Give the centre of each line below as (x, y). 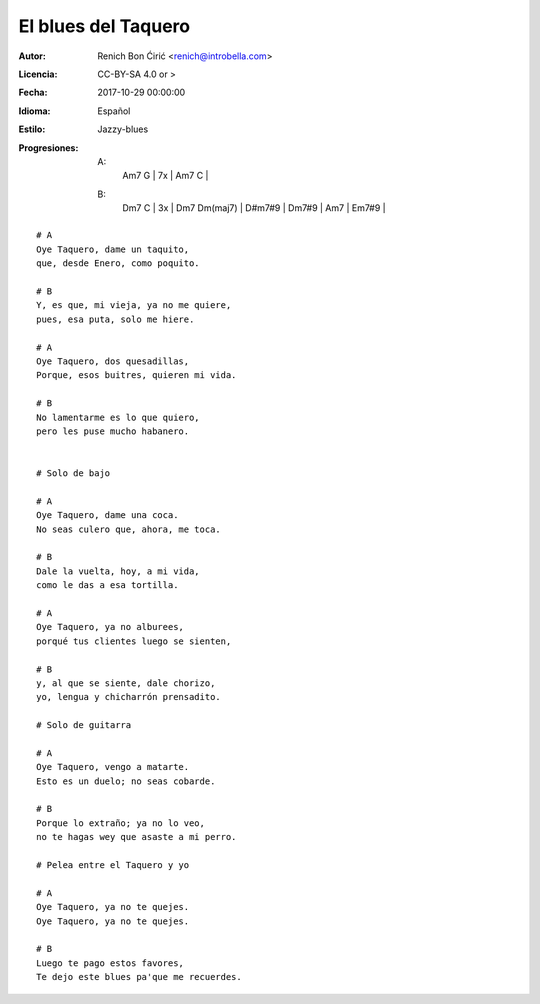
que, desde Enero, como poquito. (118, 263)
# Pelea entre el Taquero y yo (113, 865)
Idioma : (34, 111)
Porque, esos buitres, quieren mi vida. (136, 375)
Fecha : (33, 92)
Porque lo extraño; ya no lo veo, (120, 823)
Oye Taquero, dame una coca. (107, 515)
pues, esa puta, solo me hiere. (115, 319)
